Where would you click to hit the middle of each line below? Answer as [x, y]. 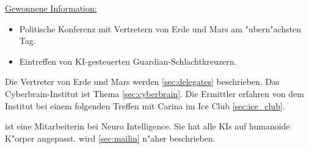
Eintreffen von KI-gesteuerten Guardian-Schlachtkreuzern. [128, 61]
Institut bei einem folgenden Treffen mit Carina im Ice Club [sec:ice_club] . [145, 105]
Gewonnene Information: [51, 8]
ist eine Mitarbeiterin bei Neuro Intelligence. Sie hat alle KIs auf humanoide [147, 126]
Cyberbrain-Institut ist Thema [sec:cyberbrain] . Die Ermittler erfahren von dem [154, 93]
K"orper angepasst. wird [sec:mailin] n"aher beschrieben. [110, 138]
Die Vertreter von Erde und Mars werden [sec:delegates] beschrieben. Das [142, 82]
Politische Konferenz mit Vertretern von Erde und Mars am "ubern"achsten [160, 28]
